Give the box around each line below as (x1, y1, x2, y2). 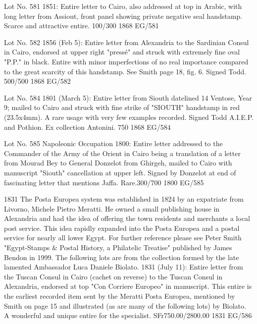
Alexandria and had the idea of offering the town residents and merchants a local (4, 213, 250, 223)
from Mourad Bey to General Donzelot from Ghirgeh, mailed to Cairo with (4, 158, 232, 168)
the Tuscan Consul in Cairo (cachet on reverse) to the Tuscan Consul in (4, 271, 223, 281)
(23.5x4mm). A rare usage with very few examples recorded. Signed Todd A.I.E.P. (4, 111, 254, 122)
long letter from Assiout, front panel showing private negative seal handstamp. (4, 10, 243, 21)
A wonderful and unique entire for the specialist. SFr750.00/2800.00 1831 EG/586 (4, 310, 252, 321)
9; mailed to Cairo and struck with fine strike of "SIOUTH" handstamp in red (4, 102, 240, 112)
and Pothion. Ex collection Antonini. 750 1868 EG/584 (4, 121, 171, 132)
